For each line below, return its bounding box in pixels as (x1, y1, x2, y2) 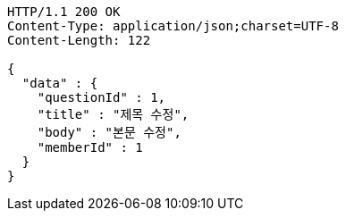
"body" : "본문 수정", (37, 125, 181, 139)
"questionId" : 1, (37, 90, 166, 105)
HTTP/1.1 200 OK (7, 4, 121, 19)
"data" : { (21, 76, 98, 90)
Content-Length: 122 (7, 33, 151, 47)
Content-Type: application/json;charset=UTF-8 (7, 19, 339, 33)
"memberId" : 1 (37, 140, 143, 155)
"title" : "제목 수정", (37, 107, 190, 122)
